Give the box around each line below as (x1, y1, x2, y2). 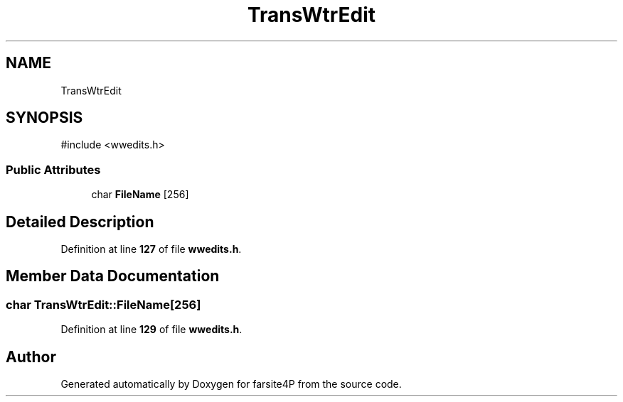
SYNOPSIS (6, 109, 83, 127)
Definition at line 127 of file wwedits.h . (60, 243, 242, 256)
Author (6, 347, 56, 366)
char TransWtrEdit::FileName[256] (6, 297, 201, 312)
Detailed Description (6, 212, 154, 231)
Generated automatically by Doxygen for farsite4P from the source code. (60, 378, 402, 391)
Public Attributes (6, 162, 101, 177)
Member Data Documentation (6, 267, 220, 286)
